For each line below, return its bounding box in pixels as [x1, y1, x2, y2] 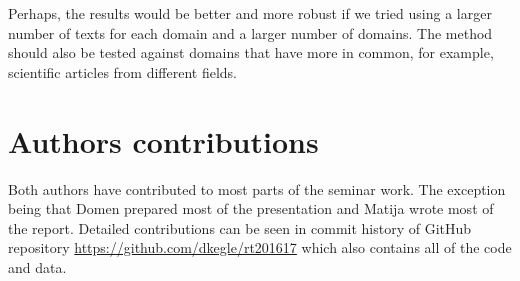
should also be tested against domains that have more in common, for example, [8, 42, 494, 63]
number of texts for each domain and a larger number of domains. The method [8, 22, 493, 43]
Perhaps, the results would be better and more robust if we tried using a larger [8, 3, 492, 23]
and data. [8, 256, 67, 277]
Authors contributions [8, 120, 319, 161]
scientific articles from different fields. [8, 61, 237, 82]
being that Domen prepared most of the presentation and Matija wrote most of [8, 198, 494, 219]
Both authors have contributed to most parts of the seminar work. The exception [8, 178, 506, 199]
